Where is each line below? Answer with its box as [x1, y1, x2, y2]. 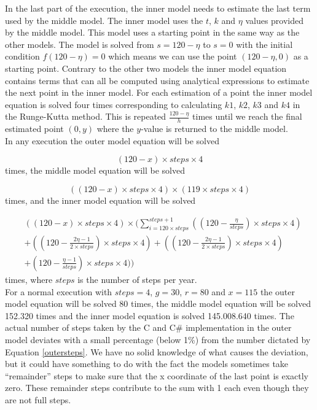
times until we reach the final [192, 110, 302, 123]
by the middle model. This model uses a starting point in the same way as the [5, 26, 300, 39]
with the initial [236, 37, 293, 50]
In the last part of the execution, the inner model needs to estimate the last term [5, 2, 311, 14]
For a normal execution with [5, 285, 112, 298]
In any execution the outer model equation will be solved [5, 134, 219, 147]
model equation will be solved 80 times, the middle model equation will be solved [5, 297, 311, 310]
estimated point [5, 122, 64, 135]
